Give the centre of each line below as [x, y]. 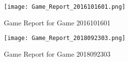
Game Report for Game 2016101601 [57, 22]
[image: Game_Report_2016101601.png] [65, 7]
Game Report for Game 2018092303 [57, 53]
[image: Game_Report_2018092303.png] [65, 38]
